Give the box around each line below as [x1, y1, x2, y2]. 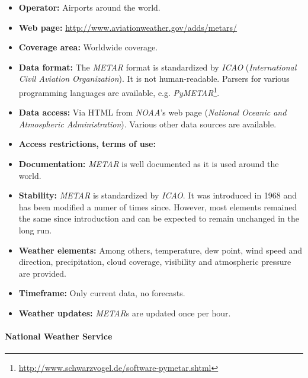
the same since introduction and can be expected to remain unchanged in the [18, 212, 299, 225]
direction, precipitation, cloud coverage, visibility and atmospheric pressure [18, 255, 291, 268]
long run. [18, 223, 52, 236]
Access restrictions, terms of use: [18, 137, 156, 150]
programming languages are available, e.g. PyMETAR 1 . [18, 84, 220, 98]
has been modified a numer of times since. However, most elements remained [18, 200, 297, 213]
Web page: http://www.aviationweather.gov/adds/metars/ [18, 21, 238, 33]
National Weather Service [5, 330, 113, 342]
